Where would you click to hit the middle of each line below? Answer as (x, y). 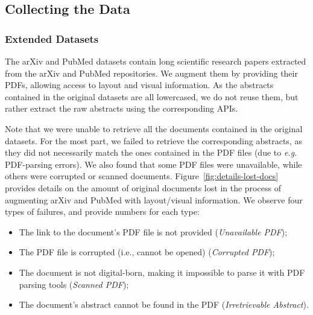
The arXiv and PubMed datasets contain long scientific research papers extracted (156, 61)
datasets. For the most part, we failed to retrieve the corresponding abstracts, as (153, 140)
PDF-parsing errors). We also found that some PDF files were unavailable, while (153, 164)
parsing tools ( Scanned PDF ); (74, 284)
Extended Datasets (52, 38)
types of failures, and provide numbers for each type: (102, 212)
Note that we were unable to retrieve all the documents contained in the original (154, 128)
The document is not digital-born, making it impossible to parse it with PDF (162, 272)
